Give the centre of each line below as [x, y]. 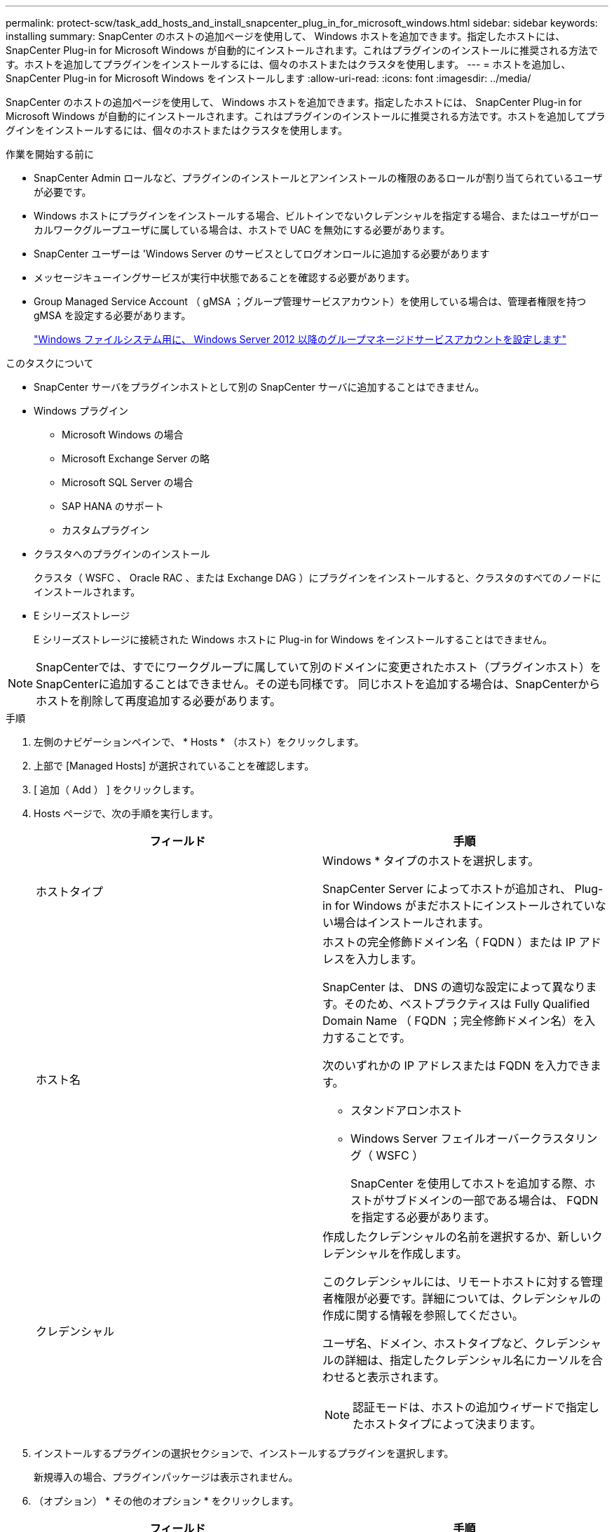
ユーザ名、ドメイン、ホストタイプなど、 [428, 1343]
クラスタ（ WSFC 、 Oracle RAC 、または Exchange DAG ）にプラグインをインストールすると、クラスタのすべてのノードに [318, 578]
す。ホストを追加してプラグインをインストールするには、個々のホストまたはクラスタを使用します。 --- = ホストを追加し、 [288, 64]
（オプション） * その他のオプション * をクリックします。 [166, 1501]
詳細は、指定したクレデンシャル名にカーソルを [469, 1360]
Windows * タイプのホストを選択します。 [431, 861]
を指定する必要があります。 [423, 1217]
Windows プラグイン [81, 411]
